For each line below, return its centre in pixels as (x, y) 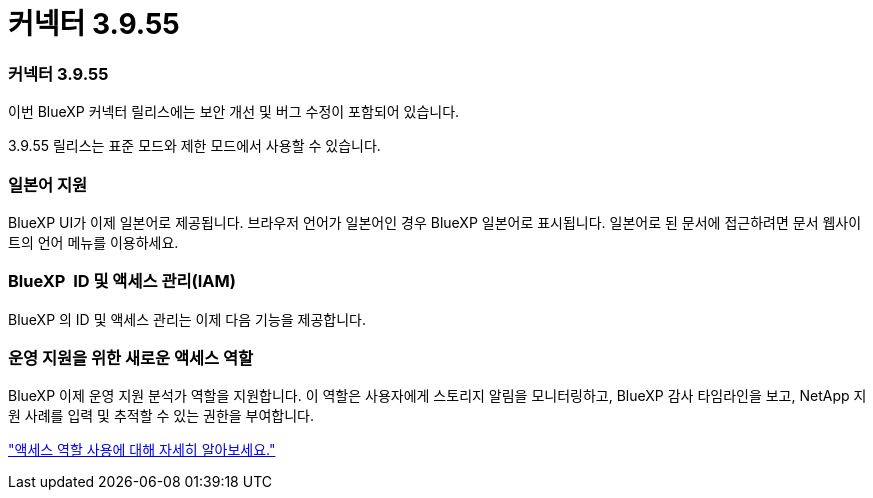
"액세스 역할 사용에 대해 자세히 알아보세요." (142, 450)
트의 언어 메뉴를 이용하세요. (93, 242)
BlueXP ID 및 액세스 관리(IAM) (122, 281)
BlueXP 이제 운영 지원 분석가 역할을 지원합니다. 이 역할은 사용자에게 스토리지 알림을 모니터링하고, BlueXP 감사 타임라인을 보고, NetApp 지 (437, 396)
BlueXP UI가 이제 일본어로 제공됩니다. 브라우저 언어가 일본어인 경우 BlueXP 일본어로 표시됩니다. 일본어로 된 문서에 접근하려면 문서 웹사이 (435, 222)
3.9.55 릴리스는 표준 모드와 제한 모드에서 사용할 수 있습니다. (194, 146)
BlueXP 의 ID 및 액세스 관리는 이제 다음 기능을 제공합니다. (187, 319)
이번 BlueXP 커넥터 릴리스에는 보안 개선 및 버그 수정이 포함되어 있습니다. (234, 112)
